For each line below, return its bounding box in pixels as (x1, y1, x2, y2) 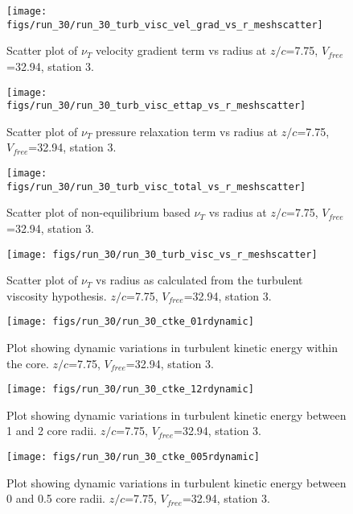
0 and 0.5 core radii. (6, 490, 105, 507)
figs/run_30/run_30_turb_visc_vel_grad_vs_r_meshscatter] (6, 19, 323, 31)
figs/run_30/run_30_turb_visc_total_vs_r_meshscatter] (6, 180, 306, 193)
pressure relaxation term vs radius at (96, 122, 278, 139)
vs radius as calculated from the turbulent (96, 272, 303, 288)
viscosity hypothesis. (6, 287, 107, 304)
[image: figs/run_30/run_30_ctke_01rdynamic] (6, 316, 254, 328)
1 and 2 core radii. (6, 422, 97, 439)
